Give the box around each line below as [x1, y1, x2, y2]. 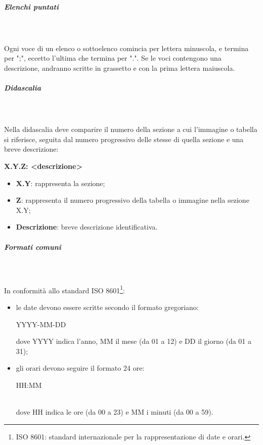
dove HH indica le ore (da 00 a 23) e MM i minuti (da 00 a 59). [16, 407, 213, 417]
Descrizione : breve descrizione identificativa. [16, 221, 158, 232]
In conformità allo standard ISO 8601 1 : [4, 283, 125, 295]
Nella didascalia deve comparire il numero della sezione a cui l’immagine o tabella [4, 124, 257, 135]
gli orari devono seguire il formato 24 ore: [16, 363, 145, 373]
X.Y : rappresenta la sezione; [16, 177, 105, 188]
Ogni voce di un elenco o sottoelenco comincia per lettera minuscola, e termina [4, 42, 249, 53]
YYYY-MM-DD [16, 319, 66, 329]
